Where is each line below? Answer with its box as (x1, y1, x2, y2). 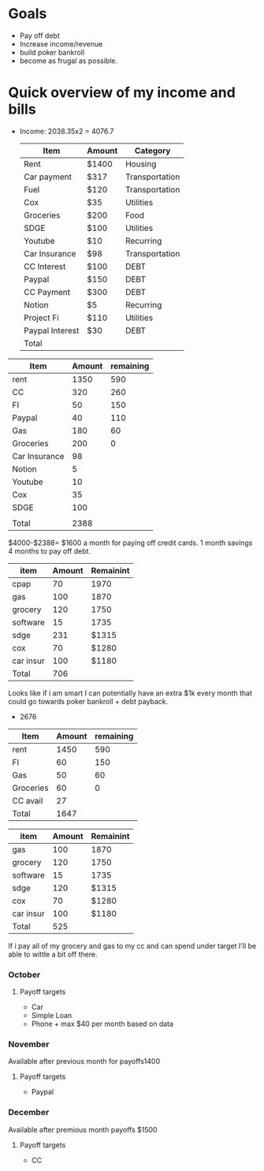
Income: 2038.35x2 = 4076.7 (19, 126, 114, 136)
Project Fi (23, 312, 59, 323)
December (8, 1107, 50, 1118)
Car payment (23, 171, 73, 182)
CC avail (12, 795, 43, 806)
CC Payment (23, 286, 71, 297)
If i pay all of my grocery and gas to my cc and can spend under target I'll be (8, 941, 257, 950)
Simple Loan (31, 1011, 73, 1020)
